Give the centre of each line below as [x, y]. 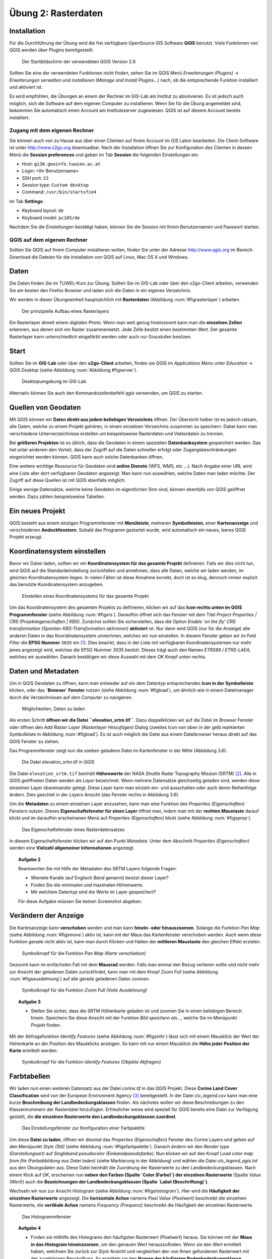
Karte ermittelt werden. [33, 1051]
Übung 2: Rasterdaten [56, 13]
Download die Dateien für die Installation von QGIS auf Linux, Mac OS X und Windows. [99, 257]
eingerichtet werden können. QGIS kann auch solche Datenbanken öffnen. [86, 457]
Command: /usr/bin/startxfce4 [59, 192]
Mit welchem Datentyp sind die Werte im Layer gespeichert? [93, 892]
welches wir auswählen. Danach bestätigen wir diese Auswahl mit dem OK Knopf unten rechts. [108, 657]
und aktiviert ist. [26, 87]
